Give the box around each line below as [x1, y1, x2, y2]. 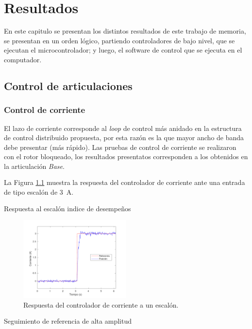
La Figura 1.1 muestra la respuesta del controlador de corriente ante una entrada [4, 177, 245, 187]
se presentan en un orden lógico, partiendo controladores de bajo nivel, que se [4, 35, 235, 45]
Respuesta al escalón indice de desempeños [4, 203, 131, 213]
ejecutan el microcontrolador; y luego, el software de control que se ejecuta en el [4, 45, 242, 55]
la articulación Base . [4, 161, 65, 171]
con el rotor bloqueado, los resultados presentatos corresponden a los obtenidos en [4, 151, 248, 162]
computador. [4, 54, 42, 64]
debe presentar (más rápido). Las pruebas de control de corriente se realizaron [4, 142, 236, 152]
